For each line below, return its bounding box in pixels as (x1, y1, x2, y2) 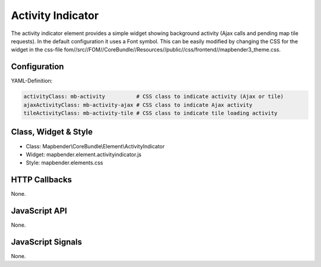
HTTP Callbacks (11, 175, 73, 185)
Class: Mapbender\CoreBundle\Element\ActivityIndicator (26, 142, 165, 150)
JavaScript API (11, 206, 68, 216)
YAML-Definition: (11, 77, 53, 84)
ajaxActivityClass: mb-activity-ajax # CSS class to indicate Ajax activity (23, 101, 253, 108)
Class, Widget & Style (11, 127, 93, 137)
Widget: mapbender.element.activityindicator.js (26, 151, 142, 158)
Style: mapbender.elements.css (26, 159, 103, 166)
